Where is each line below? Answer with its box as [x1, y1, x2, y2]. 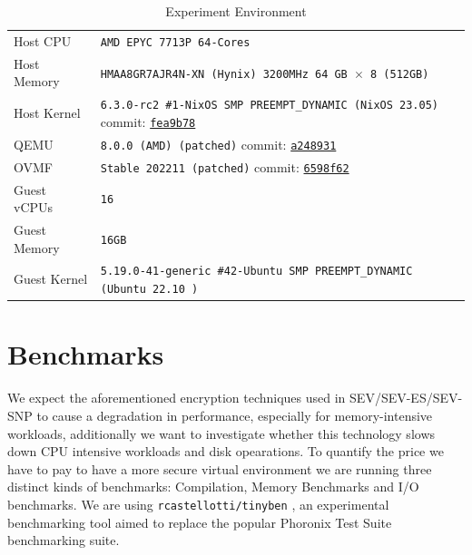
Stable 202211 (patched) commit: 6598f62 [100, 157, 349, 176]
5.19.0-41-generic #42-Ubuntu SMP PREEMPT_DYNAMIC [100, 265, 413, 278]
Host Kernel [14, 103, 81, 122]
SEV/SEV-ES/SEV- [349, 388, 463, 407]
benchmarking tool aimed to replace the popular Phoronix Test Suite [7, 512, 392, 531]
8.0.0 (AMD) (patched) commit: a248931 [100, 134, 337, 153]
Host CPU [14, 31, 72, 50]
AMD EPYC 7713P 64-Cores [100, 35, 251, 49]
